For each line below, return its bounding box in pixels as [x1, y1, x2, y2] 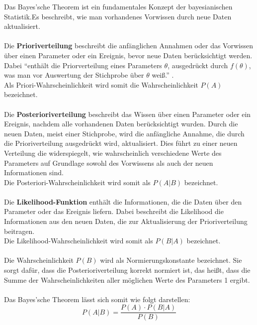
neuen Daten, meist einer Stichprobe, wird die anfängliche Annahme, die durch [4, 128, 245, 138]
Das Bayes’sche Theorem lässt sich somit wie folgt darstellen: [4, 294, 190, 304]
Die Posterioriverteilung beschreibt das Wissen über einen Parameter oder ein [4, 108, 251, 119]
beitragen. [4, 225, 35, 236]
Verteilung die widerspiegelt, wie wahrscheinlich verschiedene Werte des [4, 147, 222, 158]
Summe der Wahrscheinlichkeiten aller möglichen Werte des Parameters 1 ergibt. [4, 274, 250, 285]
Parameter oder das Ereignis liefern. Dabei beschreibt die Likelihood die [4, 206, 224, 217]
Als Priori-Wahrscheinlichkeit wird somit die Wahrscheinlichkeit [4, 79, 198, 90]
